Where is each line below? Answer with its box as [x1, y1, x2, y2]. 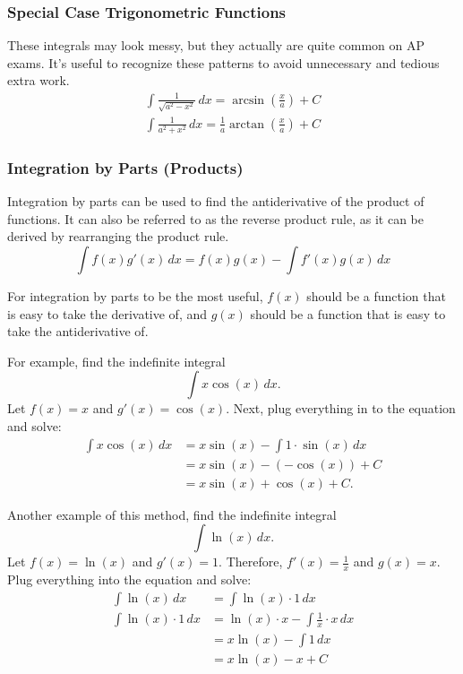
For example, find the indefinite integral [7, 351, 226, 370]
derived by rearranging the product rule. [7, 227, 229, 246]
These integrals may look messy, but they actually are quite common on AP [7, 36, 425, 55]
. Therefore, [219, 552, 283, 571]
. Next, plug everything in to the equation [226, 399, 456, 418]
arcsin [232, 93, 265, 107]
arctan [229, 117, 264, 131]
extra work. [7, 71, 70, 90]
